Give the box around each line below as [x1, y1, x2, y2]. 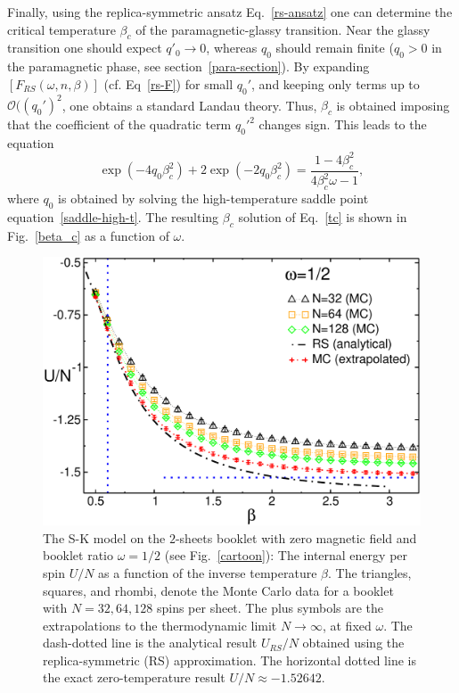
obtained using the [302, 633, 405, 652]
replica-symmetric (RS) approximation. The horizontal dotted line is [43, 650, 416, 669]
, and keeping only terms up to [251, 74, 420, 93]
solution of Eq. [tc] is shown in [238, 207, 407, 226]
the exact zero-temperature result [43, 668, 225, 687]
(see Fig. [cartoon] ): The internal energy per [164, 546, 408, 565]
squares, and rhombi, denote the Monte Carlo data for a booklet [43, 581, 394, 599]
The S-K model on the [43, 528, 166, 547]
